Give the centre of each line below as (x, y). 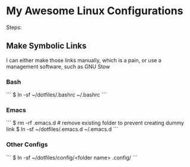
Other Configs (27, 144)
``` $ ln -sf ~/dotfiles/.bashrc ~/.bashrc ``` (56, 95)
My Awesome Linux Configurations (95, 11)
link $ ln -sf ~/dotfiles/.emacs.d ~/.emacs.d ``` (62, 129)
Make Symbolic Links (46, 46)
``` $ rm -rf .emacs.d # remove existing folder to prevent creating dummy (95, 123)
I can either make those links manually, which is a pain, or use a (84, 60)
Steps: (14, 27)
